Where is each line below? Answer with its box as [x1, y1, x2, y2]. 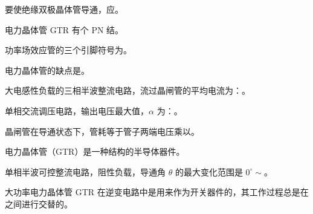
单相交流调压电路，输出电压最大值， [5, 104, 149, 117]
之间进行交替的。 [5, 197, 73, 210]
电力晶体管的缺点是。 [5, 63, 89, 76]
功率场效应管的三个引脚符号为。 [5, 44, 132, 56]
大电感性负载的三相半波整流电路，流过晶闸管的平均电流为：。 [5, 84, 250, 97]
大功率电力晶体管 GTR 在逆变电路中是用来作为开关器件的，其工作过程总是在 [5, 186, 309, 198]
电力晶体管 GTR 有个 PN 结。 [5, 23, 124, 36]
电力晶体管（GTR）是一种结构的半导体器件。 [5, 145, 185, 158]
